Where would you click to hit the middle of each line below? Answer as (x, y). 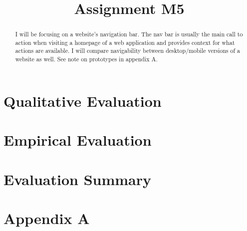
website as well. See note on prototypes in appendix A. (86, 59)
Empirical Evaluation (78, 140)
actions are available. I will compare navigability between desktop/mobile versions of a (127, 51)
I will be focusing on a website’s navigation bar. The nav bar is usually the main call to (129, 34)
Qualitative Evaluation (83, 101)
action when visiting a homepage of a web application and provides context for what (125, 42)
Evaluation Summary (78, 179)
